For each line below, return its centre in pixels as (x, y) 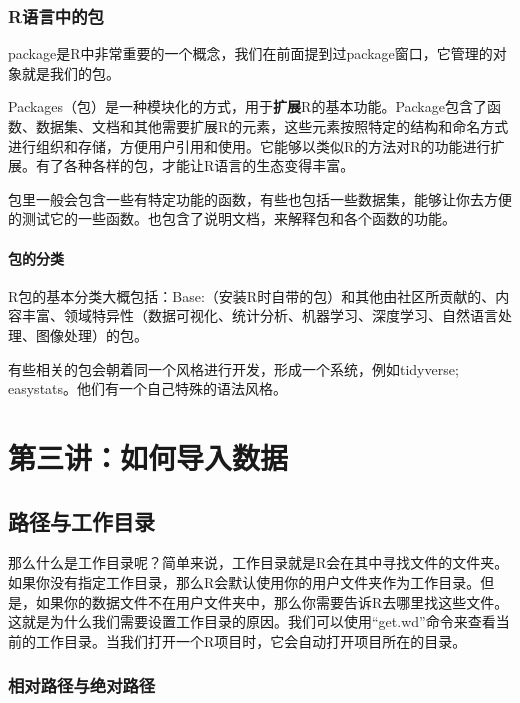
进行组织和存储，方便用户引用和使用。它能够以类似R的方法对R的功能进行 (249, 145)
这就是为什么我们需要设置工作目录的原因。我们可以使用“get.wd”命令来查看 (252, 621)
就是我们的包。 (70, 72)
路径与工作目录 (81, 520)
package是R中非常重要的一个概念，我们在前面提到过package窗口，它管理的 (250, 53)
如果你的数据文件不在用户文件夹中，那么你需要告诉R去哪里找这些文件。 (272, 601)
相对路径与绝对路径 (82, 685)
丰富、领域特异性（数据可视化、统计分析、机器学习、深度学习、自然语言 (259, 315)
